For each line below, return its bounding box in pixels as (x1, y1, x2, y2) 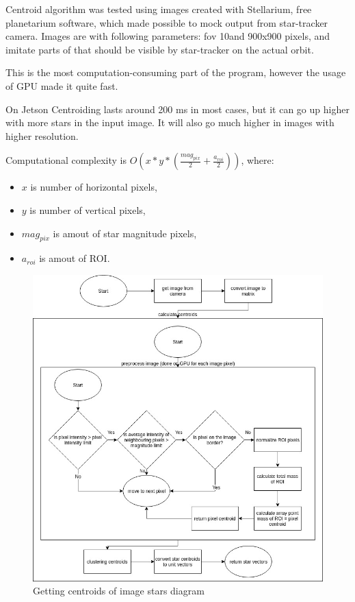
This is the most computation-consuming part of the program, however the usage (5, 65, 346, 80)
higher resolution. (5, 128, 79, 143)
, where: (241, 153, 274, 167)
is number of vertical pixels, (29, 202, 146, 217)
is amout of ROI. (39, 251, 110, 265)
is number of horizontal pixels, (30, 180, 157, 194)
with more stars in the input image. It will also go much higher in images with (5, 115, 334, 130)
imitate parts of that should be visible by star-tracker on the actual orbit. (5, 42, 314, 56)
